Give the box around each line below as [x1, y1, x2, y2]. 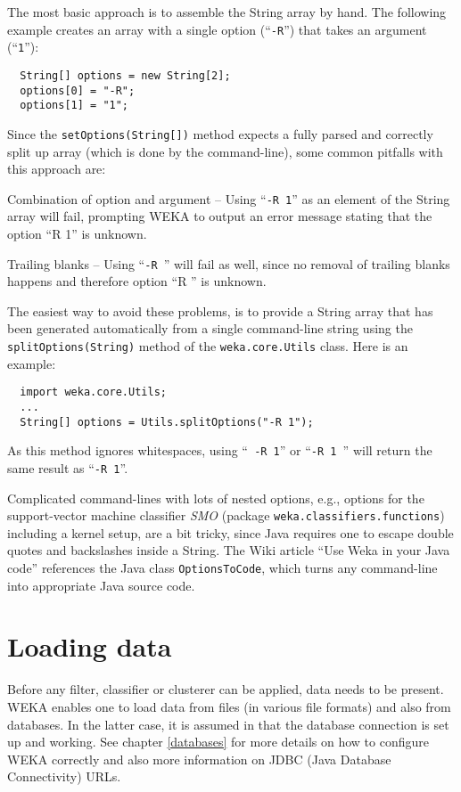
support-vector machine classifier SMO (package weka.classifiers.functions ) [7, 506, 445, 525]
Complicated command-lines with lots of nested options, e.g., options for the [7, 488, 424, 507]
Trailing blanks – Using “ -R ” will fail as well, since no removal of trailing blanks [7, 254, 450, 273]
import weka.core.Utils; [20, 386, 167, 399]
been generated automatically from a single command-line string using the [7, 319, 413, 338]
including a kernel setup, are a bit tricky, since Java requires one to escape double [7, 523, 454, 542]
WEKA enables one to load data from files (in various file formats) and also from [7, 697, 451, 715]
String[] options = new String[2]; [20, 69, 231, 82]
